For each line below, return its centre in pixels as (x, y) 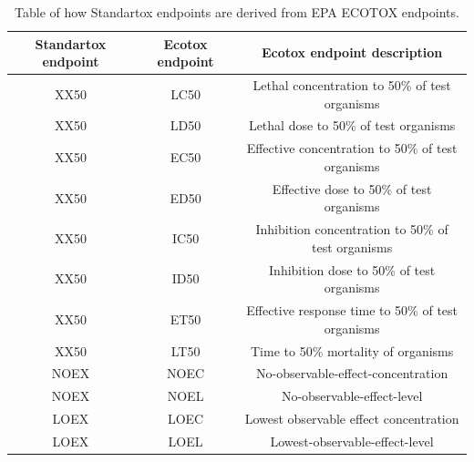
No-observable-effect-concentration (352, 373)
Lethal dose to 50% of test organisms (352, 125)
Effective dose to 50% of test (352, 188)
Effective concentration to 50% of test (352, 148)
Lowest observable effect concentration (352, 419)
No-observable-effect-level (352, 396)
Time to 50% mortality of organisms (352, 350)
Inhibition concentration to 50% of (352, 229)
